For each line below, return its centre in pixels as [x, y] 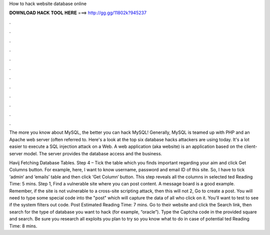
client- [250, 147]
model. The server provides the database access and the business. [93, 153]
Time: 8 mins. [23, 226]
